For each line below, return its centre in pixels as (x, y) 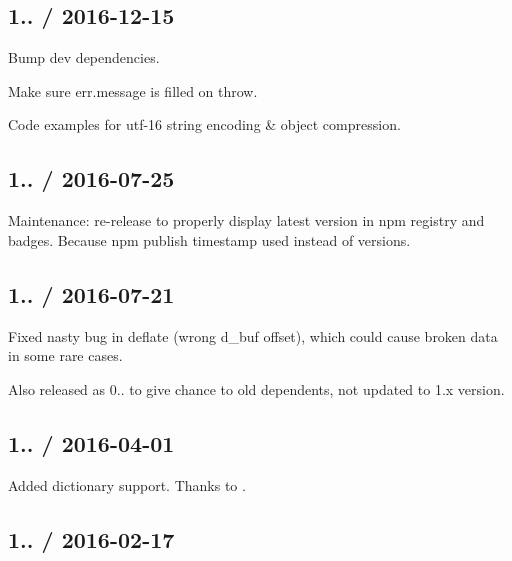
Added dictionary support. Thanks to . (127, 484)
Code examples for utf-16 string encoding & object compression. (204, 124)
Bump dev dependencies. (84, 57)
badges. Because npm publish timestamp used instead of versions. (209, 239)
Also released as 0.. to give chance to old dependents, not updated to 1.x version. (256, 388)
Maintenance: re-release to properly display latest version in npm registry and (246, 220)
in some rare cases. (65, 355)
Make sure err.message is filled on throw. (133, 90)
